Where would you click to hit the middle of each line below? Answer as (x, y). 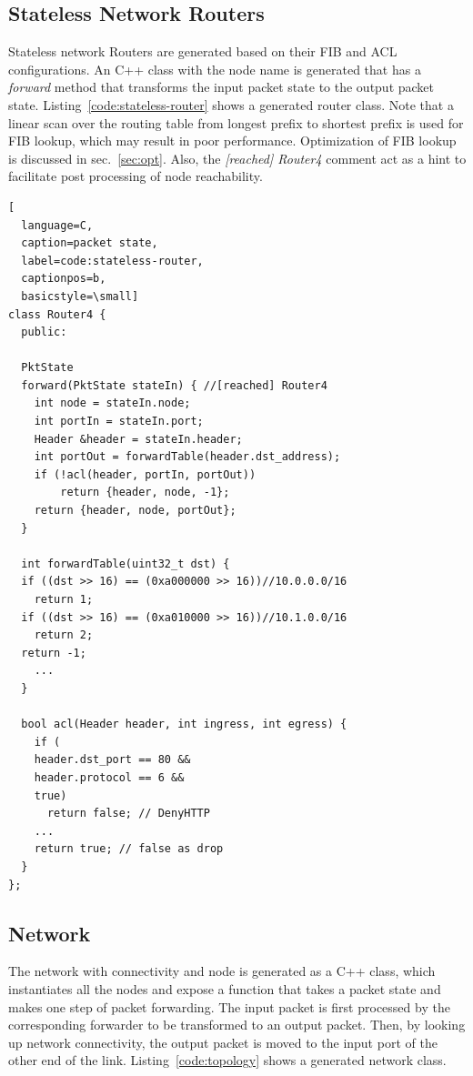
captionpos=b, (64, 279)
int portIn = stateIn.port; (119, 422)
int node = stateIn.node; (112, 403)
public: (44, 332)
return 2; (64, 635)
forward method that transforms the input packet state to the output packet (221, 87)
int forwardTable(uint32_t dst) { (126, 563)
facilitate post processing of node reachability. (136, 176)
